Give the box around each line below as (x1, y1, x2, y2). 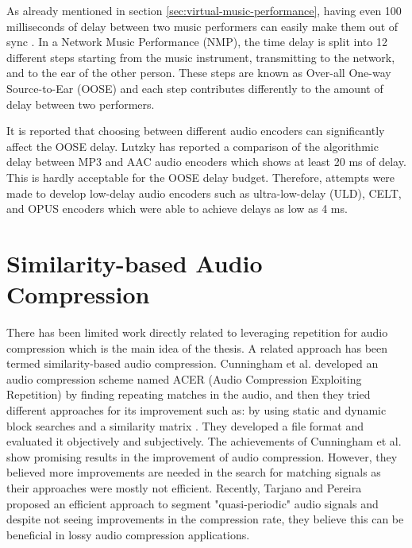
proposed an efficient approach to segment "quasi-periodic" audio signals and (6, 495, 379, 511)
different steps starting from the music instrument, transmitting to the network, (6, 48, 395, 65)
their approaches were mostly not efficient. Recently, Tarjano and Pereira (6, 479, 362, 496)
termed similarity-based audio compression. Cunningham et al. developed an (6, 355, 379, 372)
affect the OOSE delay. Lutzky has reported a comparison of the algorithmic (6, 137, 379, 154)
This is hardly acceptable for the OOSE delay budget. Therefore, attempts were (6, 168, 395, 185)
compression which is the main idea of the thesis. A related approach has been (6, 339, 388, 356)
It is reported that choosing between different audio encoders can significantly (6, 122, 385, 139)
